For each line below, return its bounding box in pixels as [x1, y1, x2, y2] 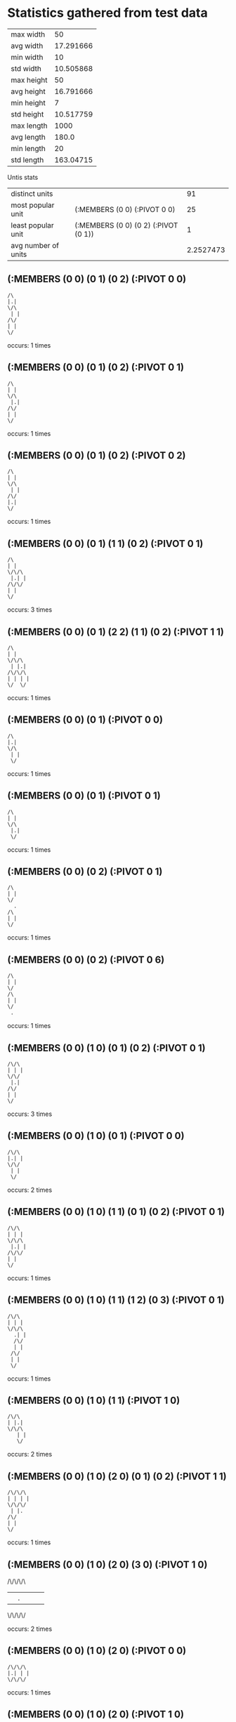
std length [11, 155, 44, 164]
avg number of [11, 240, 60, 250]
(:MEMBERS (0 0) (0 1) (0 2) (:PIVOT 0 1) [7, 362, 185, 374]
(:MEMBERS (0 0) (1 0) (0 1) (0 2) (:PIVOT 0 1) [7, 1041, 206, 1054]
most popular [11, 200, 55, 210]
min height [11, 98, 46, 107]
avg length [11, 132, 46, 142]
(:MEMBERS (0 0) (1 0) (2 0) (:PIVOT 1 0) [7, 1709, 185, 1721]
